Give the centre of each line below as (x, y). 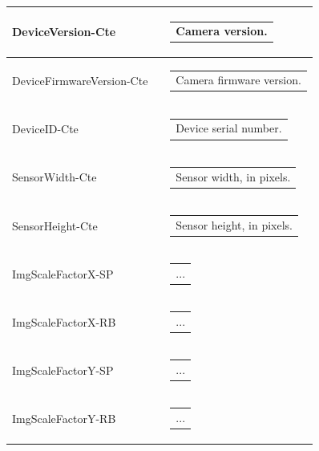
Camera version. (222, 31)
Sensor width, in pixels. (233, 176)
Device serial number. (229, 128)
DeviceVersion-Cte (64, 32)
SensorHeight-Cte (55, 225)
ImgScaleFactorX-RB (64, 321)
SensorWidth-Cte (55, 177)
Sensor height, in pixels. (234, 224)
